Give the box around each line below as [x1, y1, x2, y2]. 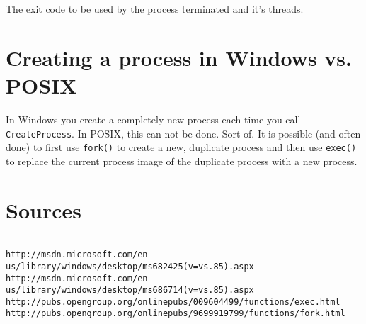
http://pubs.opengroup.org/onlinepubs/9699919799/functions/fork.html [6, 308, 345, 319]
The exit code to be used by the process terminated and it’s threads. [6, 1, 304, 16]
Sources [6, 195, 81, 224]
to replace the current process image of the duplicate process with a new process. [6, 153, 358, 168]
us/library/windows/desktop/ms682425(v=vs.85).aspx [6, 261, 254, 272]
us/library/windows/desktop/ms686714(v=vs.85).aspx [6, 285, 254, 296]
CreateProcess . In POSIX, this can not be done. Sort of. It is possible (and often [6, 125, 361, 140]
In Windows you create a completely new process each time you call [6, 111, 301, 126]
